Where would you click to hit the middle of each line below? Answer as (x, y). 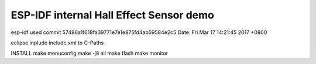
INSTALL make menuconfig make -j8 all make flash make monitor (90, 53)
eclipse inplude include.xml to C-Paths (57, 43)
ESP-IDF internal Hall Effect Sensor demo (113, 15)
